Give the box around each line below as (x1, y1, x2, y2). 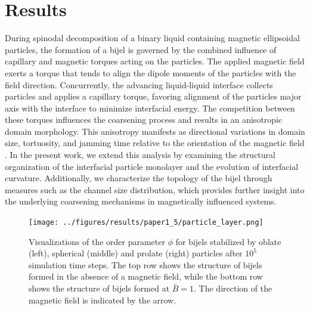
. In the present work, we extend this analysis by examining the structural (5, 148, 275, 161)
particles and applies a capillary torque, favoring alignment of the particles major (5, 90, 302, 103)
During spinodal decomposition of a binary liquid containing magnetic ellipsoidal (5, 32, 300, 44)
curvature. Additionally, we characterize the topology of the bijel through (5, 172, 272, 184)
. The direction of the (194, 282, 272, 294)
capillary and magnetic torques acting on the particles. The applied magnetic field (5, 55, 305, 67)
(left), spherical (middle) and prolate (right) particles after (29, 247, 243, 259)
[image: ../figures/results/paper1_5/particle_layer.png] (29, 218, 263, 227)
